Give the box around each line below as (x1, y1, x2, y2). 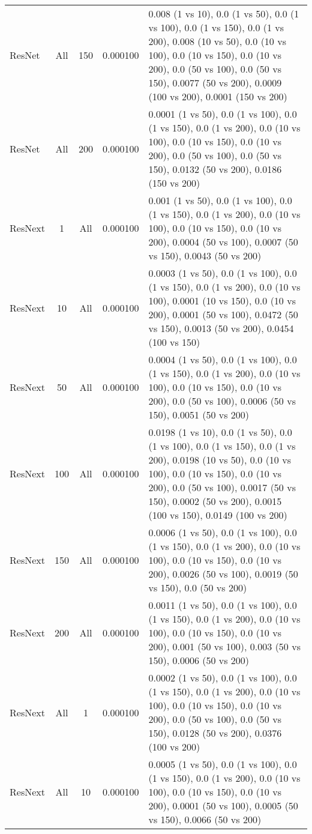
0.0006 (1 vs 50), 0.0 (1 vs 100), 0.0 (148, 525, 297, 539)
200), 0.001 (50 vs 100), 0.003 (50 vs (148, 639, 301, 653)
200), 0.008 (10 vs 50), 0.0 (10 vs (148, 34, 286, 48)
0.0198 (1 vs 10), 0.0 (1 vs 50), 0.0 (148, 425, 292, 439)
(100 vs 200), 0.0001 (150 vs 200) (148, 89, 287, 103)
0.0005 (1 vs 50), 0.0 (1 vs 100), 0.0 (148, 757, 297, 771)
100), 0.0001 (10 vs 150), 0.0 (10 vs (148, 294, 296, 307)
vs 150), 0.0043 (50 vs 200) (148, 249, 262, 262)
